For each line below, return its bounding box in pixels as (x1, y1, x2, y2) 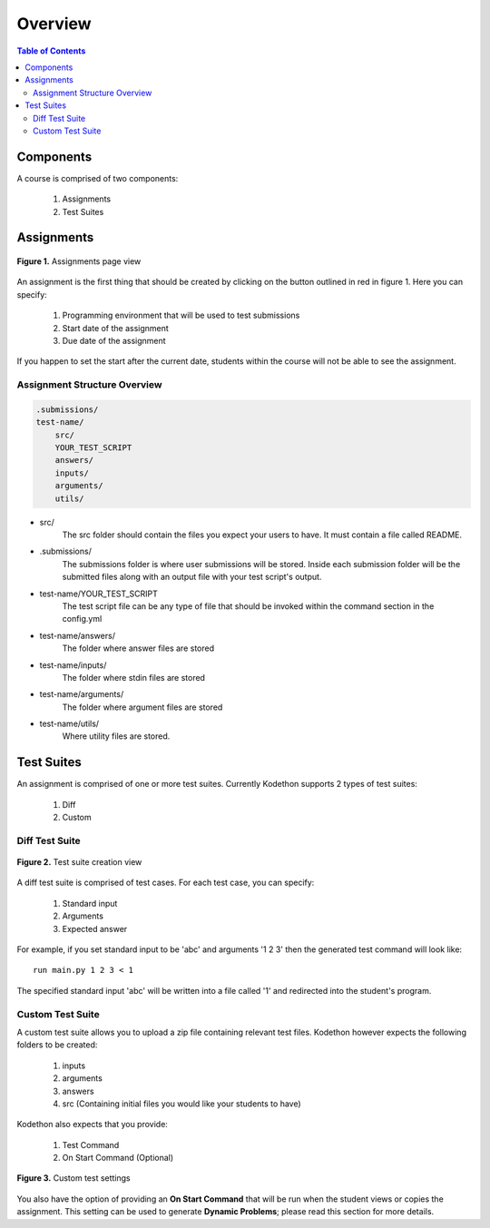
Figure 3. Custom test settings (16, 1173, 131, 1184)
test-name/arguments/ (39, 689, 124, 700)
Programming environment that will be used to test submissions (62, 309, 300, 321)
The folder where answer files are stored (62, 643, 215, 653)
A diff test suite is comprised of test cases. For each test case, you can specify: (16, 877, 315, 889)
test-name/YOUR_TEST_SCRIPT (39, 588, 159, 599)
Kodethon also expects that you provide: (16, 1119, 168, 1130)
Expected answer (62, 923, 128, 934)
